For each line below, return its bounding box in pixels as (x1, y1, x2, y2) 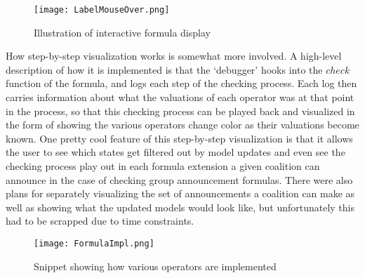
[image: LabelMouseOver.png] (34, 5, 170, 15)
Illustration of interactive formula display (34, 25, 211, 39)
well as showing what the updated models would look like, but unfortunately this (6, 199, 354, 214)
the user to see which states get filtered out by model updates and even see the (6, 145, 345, 159)
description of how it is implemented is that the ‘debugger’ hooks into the (6, 62, 323, 77)
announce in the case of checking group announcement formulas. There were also (6, 172, 353, 187)
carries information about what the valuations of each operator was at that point (6, 90, 354, 105)
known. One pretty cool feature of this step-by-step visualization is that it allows (6, 131, 353, 145)
